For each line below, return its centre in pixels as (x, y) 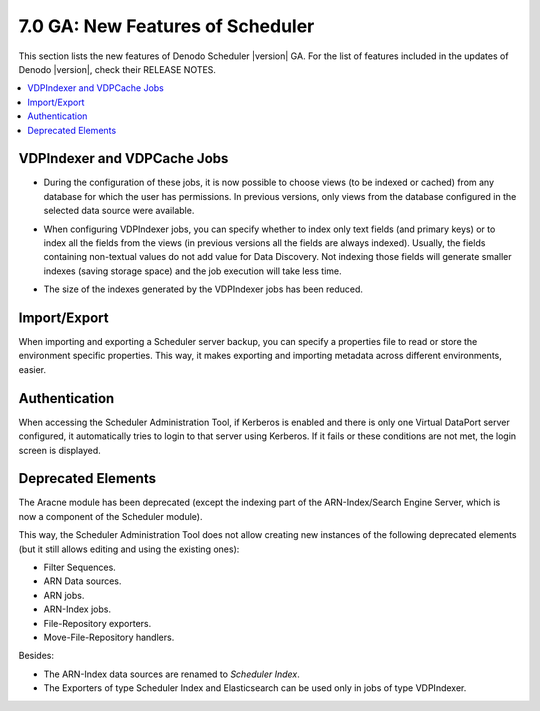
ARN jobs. (64, 595)
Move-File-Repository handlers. (109, 637)
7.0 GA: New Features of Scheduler (166, 26)
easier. (32, 369)
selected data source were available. (119, 211)
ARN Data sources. (82, 581)
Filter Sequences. (80, 567)
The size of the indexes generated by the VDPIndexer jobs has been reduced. (203, 289)
